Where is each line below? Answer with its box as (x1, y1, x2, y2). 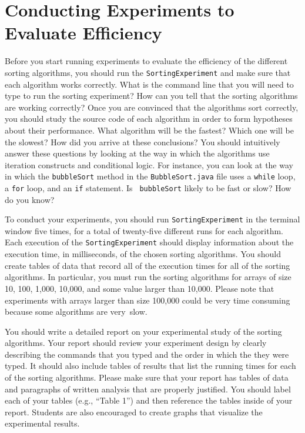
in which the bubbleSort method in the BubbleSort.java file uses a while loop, (5, 170, 296, 182)
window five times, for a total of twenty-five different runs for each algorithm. (5, 224, 283, 237)
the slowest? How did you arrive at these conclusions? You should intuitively (5, 135, 280, 148)
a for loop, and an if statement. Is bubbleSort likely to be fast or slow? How (5, 181, 291, 194)
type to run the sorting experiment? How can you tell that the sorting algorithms (5, 89, 298, 102)
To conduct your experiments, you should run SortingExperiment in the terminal (5, 213, 300, 225)
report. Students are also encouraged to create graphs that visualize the (5, 405, 263, 418)
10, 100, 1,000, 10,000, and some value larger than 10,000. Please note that (5, 282, 274, 294)
